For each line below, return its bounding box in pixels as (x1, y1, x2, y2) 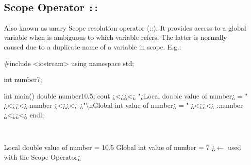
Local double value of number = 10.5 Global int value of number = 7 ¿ (4, 142, 215, 152)
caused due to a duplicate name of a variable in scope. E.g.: (4, 41, 181, 51)
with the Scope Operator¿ (4, 151, 81, 162)
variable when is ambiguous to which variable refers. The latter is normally (4, 32, 227, 42)
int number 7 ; (4, 74, 42, 84)
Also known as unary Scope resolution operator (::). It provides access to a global (4, 22, 246, 33)
